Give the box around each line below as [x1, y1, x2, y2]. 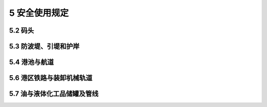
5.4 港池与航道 [9, 58, 54, 66]
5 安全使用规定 [9, 7, 69, 18]
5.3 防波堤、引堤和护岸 [9, 42, 80, 51]
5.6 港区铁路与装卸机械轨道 [9, 74, 92, 82]
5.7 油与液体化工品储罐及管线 [9, 90, 99, 98]
